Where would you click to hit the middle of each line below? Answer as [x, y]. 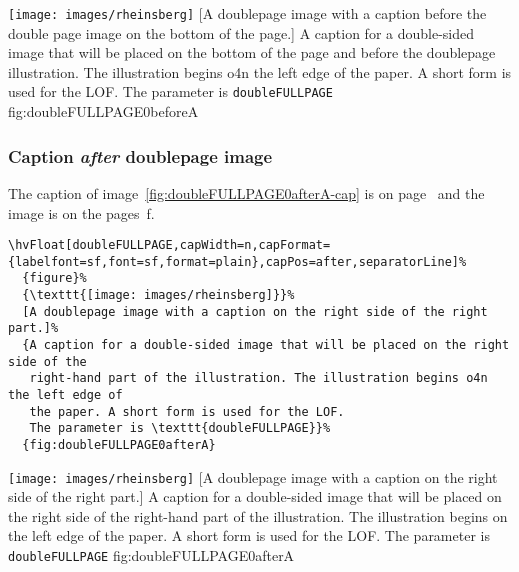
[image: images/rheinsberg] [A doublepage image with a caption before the [247, 13]
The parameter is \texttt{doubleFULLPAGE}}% [180, 428]
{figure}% [54, 278]
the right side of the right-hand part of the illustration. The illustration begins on [258, 515]
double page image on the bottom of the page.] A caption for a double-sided [241, 32]
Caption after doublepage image [140, 155]
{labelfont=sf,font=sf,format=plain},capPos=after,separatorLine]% [237, 261]
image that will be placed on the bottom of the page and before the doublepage [252, 52]
